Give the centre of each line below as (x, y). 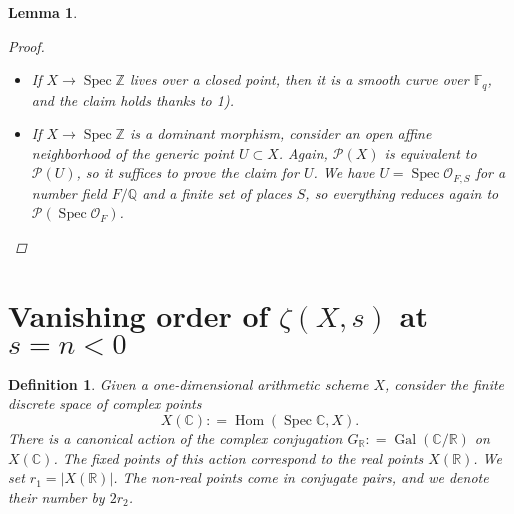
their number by (56, 496)
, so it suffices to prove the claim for (187, 172)
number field (69, 192)
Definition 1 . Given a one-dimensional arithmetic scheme (188, 383)
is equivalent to (430, 152)
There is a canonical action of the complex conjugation (175, 437)
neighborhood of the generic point (132, 152)
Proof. (26, 45)
